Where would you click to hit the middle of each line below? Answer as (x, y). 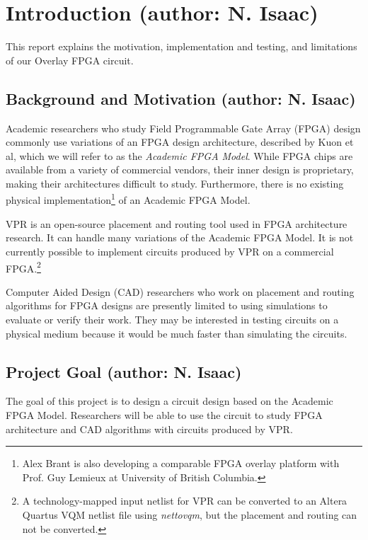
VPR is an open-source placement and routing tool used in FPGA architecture (177, 223)
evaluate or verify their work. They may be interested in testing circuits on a (172, 319)
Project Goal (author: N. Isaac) (124, 371)
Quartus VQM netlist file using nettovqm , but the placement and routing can (190, 514)
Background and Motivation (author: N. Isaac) (181, 98)
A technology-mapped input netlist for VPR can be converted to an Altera (185, 501)
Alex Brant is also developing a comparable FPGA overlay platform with (181, 463)
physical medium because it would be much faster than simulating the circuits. (177, 333)
